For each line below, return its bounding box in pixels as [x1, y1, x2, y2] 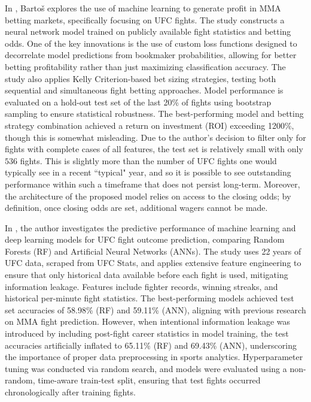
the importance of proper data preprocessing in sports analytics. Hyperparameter [5, 350, 303, 363]
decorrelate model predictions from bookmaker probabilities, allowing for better [5, 49, 297, 61]
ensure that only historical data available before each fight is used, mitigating [5, 268, 288, 281]
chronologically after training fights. [5, 386, 136, 398]
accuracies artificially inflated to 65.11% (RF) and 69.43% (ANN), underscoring [5, 338, 297, 351]
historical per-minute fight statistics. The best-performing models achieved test [5, 292, 294, 304]
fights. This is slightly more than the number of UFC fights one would [20, 154, 277, 167]
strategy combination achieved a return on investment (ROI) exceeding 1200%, [5, 119, 294, 131]
